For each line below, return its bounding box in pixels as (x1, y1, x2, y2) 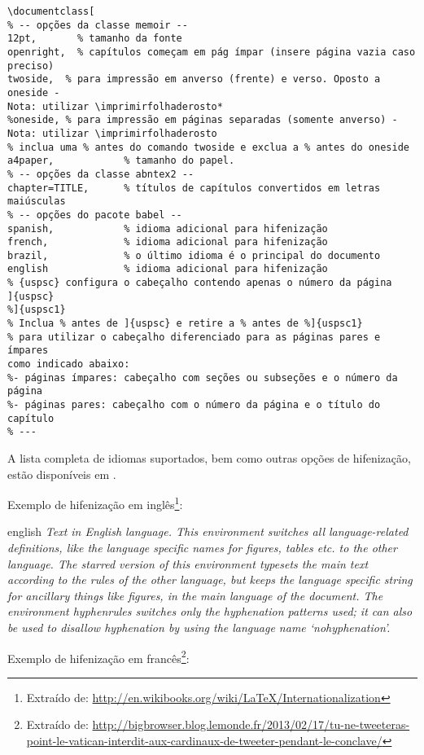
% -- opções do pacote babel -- (7, 209, 182, 221)
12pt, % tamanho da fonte (7, 33, 182, 45)
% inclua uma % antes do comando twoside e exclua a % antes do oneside (7, 141, 409, 153)
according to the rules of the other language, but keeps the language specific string (7, 571, 413, 588)
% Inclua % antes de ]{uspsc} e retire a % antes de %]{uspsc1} (7, 318, 363, 330)
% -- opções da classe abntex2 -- (7, 168, 195, 180)
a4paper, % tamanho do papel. (7, 155, 235, 167)
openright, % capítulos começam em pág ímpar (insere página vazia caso (7, 46, 416, 58)
